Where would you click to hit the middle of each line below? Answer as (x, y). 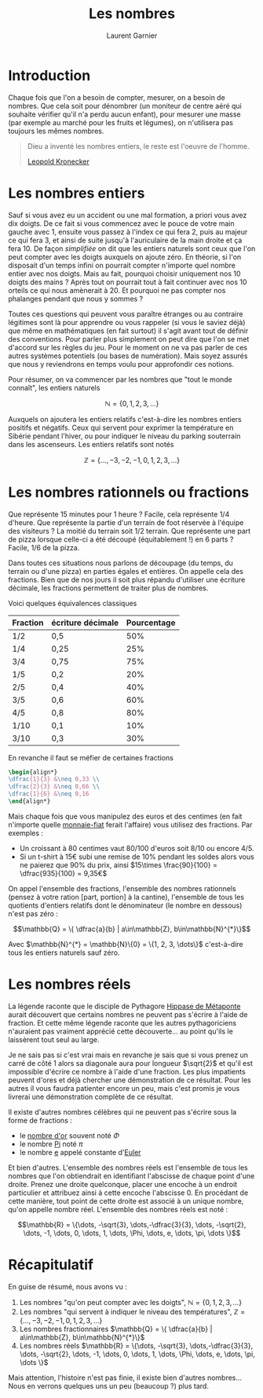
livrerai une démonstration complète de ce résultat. (91, 1097)
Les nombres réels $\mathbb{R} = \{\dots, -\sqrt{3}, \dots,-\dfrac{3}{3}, (136, 1345)
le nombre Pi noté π (51, 1144)
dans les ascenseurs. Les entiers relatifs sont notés (91, 444)
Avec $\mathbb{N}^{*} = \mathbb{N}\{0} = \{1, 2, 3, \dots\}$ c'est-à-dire (126, 944)
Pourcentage (151, 623)
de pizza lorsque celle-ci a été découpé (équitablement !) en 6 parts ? (121, 539)
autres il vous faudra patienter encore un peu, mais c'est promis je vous (124, 1088)
